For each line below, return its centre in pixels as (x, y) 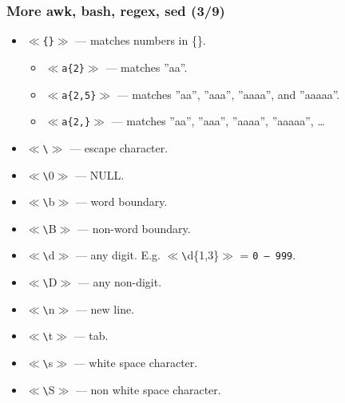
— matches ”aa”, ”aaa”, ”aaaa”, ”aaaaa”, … (218, 121)
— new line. (105, 308)
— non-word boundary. (134, 228)
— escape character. (119, 147)
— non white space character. (148, 389)
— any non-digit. (120, 282)
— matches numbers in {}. (141, 40)
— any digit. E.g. (118, 255)
